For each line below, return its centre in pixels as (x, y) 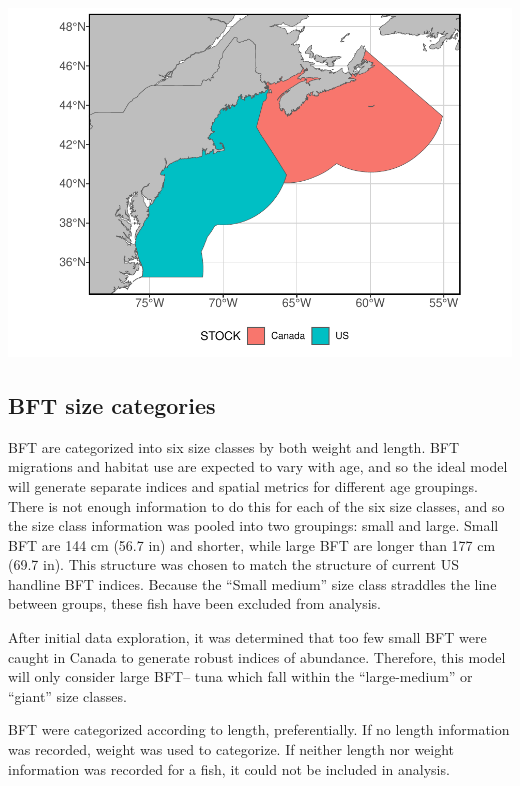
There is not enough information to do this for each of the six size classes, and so (256, 505)
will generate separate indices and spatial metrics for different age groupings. (243, 485)
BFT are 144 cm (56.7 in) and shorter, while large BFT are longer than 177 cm (252, 544)
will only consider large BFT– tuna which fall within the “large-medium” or (240, 676)
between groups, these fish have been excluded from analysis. (195, 603)
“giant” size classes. (67, 695)
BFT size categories (112, 404)
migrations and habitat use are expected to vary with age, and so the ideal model (258, 466)
